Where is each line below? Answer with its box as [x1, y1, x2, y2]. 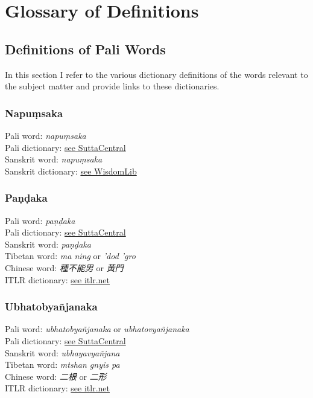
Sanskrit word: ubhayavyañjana [5, 346, 120, 359]
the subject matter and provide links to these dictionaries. [5, 80, 220, 92]
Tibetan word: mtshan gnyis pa [5, 358, 120, 371]
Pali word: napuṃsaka [5, 129, 86, 141]
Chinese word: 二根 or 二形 [5, 370, 107, 382]
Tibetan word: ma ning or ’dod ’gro [5, 249, 136, 262]
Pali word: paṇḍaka [5, 214, 75, 226]
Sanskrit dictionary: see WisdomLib [5, 164, 137, 177]
